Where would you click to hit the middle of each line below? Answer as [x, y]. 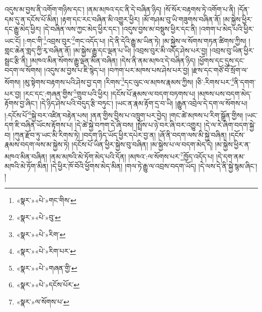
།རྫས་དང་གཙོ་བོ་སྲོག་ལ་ [220, 70]
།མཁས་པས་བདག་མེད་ [225, 93]
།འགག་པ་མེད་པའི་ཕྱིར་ [227, 29]
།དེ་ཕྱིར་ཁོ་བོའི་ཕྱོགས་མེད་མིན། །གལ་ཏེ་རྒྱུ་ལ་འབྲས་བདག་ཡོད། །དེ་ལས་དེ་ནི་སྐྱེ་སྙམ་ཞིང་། [154, 166]
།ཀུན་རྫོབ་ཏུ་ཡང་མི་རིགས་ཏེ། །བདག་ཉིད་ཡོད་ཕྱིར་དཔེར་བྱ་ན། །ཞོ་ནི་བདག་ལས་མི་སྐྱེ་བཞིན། [120, 134]
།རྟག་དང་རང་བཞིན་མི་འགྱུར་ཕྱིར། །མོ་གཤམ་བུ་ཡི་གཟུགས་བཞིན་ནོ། [141, 19]
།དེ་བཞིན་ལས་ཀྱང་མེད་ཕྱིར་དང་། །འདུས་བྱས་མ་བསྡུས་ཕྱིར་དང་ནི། [120, 29]
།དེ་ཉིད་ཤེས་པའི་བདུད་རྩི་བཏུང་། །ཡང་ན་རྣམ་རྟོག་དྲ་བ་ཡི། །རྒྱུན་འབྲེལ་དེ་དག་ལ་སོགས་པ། [144, 103]
